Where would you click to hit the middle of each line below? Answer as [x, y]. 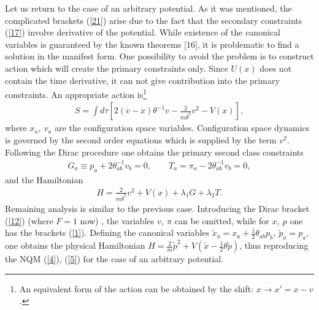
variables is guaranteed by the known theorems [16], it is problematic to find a [152, 44]
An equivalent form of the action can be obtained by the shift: [136, 288]
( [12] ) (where [29, 220]
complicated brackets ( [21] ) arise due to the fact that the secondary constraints [154, 20]
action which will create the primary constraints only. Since [117, 68]
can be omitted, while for [222, 220]
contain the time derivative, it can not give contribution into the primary [142, 80]
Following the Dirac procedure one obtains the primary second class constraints [154, 152]
